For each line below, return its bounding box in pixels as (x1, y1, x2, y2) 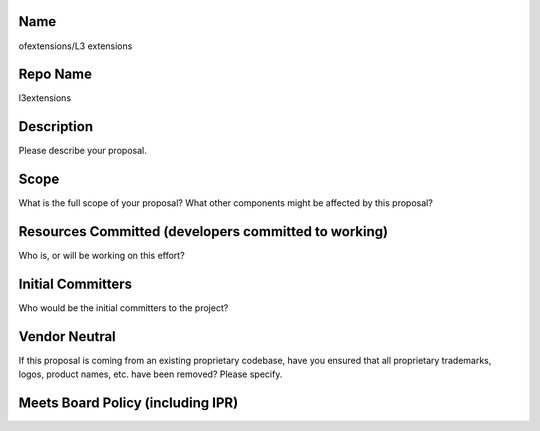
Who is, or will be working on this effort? (18, 250, 185, 262)
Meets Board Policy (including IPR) (18, 395, 239, 412)
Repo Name (18, 66, 93, 83)
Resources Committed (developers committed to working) (18, 223, 389, 240)
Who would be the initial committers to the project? (18, 302, 229, 314)
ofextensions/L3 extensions (18, 40, 133, 52)
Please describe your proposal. (18, 145, 147, 157)
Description (18, 118, 94, 135)
